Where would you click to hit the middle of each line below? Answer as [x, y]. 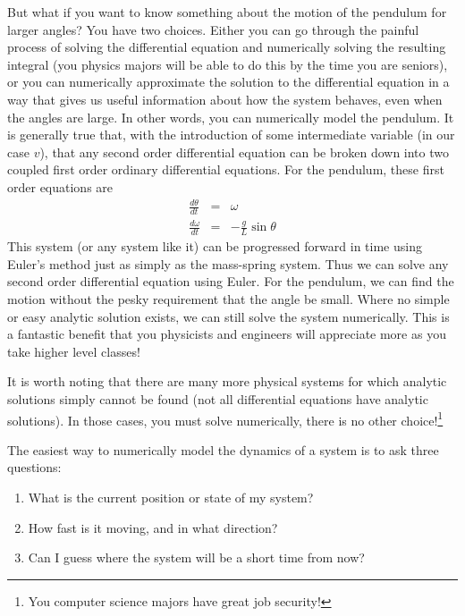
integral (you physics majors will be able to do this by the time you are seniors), [228, 64]
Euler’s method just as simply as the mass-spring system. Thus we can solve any [228, 263]
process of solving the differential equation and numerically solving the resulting [227, 47]
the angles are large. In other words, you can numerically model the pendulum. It [231, 117]
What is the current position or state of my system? [171, 498]
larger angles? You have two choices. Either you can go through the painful [213, 29]
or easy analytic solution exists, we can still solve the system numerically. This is [228, 316]
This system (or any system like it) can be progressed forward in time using [215, 246]
